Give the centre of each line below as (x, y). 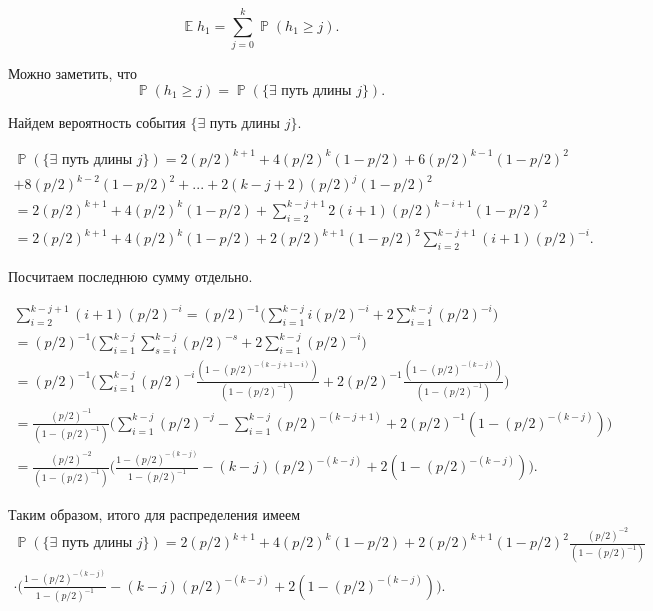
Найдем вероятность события (97, 121)
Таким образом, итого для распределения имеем (154, 513)
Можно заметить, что (73, 73)
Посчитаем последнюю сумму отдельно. (130, 276)
